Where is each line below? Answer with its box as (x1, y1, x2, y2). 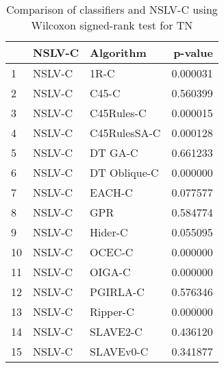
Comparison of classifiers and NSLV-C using (6, 1, 218, 17)
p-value (173, 45, 213, 60)
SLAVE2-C (90, 323, 142, 339)
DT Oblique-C (90, 164, 159, 180)
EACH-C (90, 184, 133, 200)
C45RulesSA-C (90, 125, 161, 140)
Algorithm (90, 45, 147, 60)
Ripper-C (90, 304, 134, 319)
